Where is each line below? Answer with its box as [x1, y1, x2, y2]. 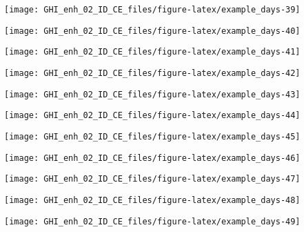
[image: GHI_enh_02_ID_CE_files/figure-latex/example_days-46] [4, 153, 301, 163]
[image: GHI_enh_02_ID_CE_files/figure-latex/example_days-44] [4, 110, 301, 121]
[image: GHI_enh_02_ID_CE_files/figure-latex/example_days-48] [4, 195, 301, 205]
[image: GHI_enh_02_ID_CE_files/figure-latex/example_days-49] [4, 216, 301, 226]
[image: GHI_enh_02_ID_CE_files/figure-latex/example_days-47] [4, 174, 301, 184]
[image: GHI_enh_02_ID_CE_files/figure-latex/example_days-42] [4, 68, 301, 78]
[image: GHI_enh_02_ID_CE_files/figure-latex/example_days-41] [4, 47, 301, 57]
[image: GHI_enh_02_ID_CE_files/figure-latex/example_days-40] [4, 26, 301, 36]
